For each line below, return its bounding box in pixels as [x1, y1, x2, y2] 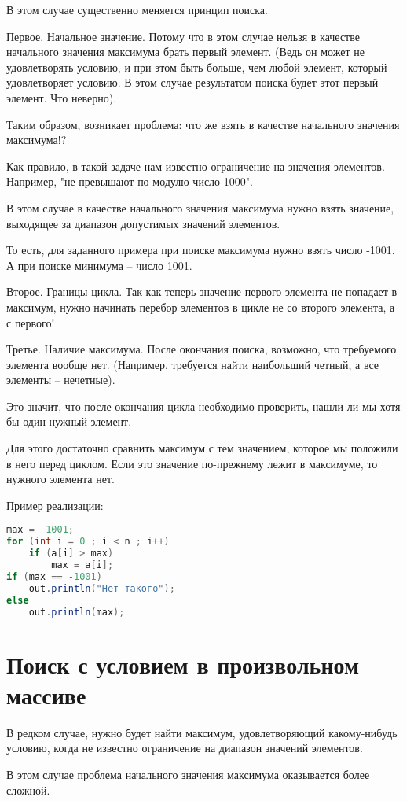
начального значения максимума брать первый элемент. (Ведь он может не [6, 43, 365, 60]
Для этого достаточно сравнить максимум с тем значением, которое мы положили [6, 440, 398, 456]
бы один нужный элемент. [6, 413, 132, 430]
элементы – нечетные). [6, 371, 115, 388]
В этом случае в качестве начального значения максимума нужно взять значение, [6, 199, 394, 216]
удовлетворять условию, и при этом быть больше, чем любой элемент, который [6, 58, 387, 75]
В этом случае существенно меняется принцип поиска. [6, 2, 268, 17]
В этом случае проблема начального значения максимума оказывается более [6, 766, 370, 782]
